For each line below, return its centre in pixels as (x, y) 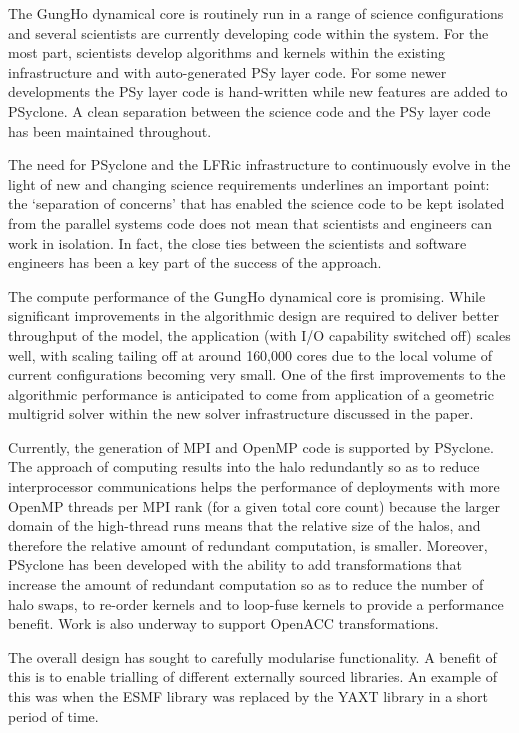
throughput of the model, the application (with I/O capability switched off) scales (259, 334)
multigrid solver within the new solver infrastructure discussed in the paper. (241, 413)
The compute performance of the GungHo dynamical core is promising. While (247, 295)
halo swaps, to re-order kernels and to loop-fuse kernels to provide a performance (256, 603)
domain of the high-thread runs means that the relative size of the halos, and (244, 525)
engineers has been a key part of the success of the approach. (195, 262)
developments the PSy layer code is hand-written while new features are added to (258, 91)
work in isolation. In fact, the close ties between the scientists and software (237, 242)
